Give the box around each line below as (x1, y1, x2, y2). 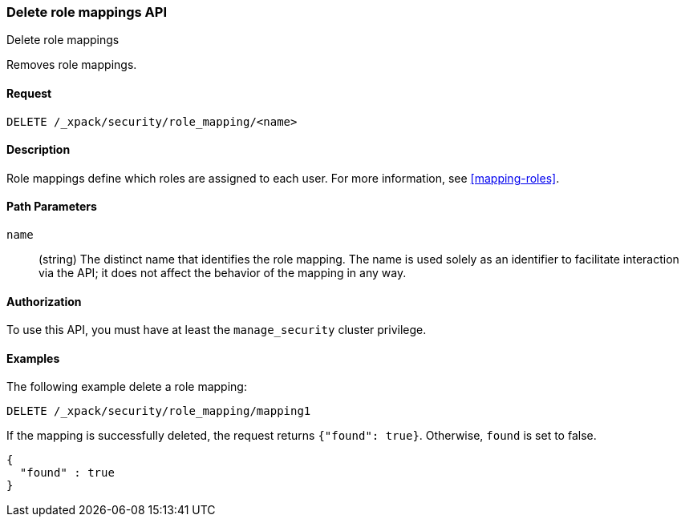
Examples (6, 351, 60, 365)
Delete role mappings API (6, 4, 167, 20)
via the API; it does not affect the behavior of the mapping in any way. (39, 266, 407, 280)
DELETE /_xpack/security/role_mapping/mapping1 (6, 404, 311, 418)
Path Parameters (6, 199, 97, 214)
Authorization (6, 294, 82, 308)
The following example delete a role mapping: (6, 380, 247, 394)
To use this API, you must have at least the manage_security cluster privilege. (6, 323, 427, 337)
